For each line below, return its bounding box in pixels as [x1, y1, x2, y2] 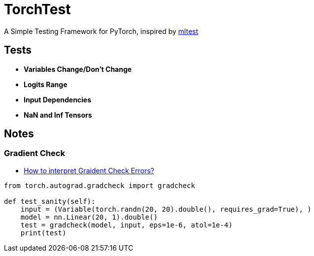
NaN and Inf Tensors [24, 110, 92, 119]
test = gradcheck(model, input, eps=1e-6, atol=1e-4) [20, 221, 233, 229]
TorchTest [4, 1, 71, 18]
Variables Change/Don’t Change [24, 64, 132, 73]
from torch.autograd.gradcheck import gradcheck [4, 181, 195, 190]
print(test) [20, 228, 67, 237]
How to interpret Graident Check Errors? [24, 166, 154, 175]
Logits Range [24, 80, 68, 89]
